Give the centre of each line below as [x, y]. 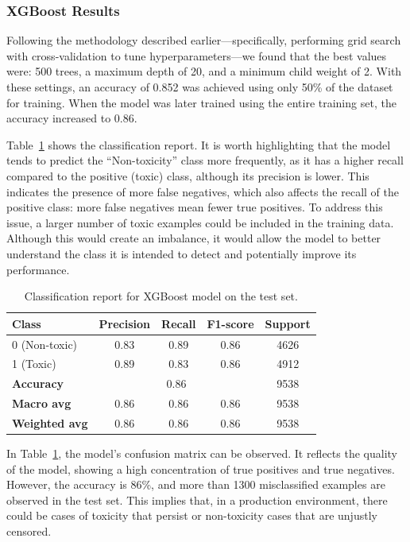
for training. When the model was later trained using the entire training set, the [201, 102]
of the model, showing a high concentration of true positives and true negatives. [201, 468]
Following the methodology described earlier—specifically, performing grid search [204, 40]
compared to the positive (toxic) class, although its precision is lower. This [188, 175]
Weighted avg [50, 422]
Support [288, 323]
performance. [38, 269]
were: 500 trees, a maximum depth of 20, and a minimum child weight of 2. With [204, 71]
